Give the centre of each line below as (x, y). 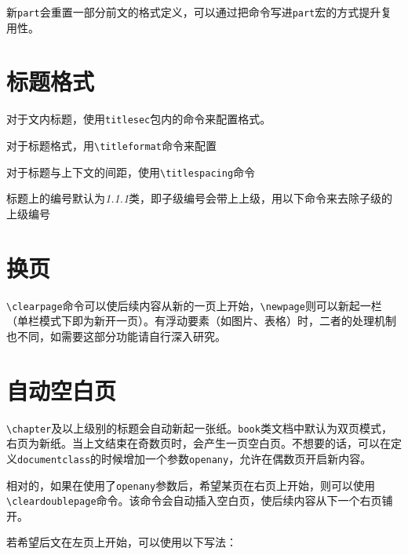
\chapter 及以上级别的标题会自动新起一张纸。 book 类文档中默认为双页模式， (199, 427)
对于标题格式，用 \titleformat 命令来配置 (111, 146)
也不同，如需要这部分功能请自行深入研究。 (116, 336)
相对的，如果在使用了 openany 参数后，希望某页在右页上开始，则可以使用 (191, 485)
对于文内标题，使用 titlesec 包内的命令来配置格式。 (139, 119)
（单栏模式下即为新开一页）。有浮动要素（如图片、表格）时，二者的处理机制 (201, 321)
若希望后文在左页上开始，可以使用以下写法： (122, 542)
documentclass (54, 460)
